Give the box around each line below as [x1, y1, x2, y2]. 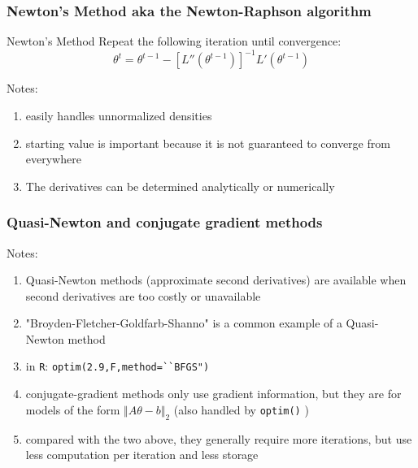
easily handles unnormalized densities [25, 106, 212, 123]
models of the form [25, 401, 120, 418]
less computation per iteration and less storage [25, 446, 259, 463]
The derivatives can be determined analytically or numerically [25, 177, 335, 194]
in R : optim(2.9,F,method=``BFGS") [25, 357, 210, 375]
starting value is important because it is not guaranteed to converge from [25, 134, 390, 151]
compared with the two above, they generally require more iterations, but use [25, 430, 412, 447]
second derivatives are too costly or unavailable [25, 287, 261, 304]
